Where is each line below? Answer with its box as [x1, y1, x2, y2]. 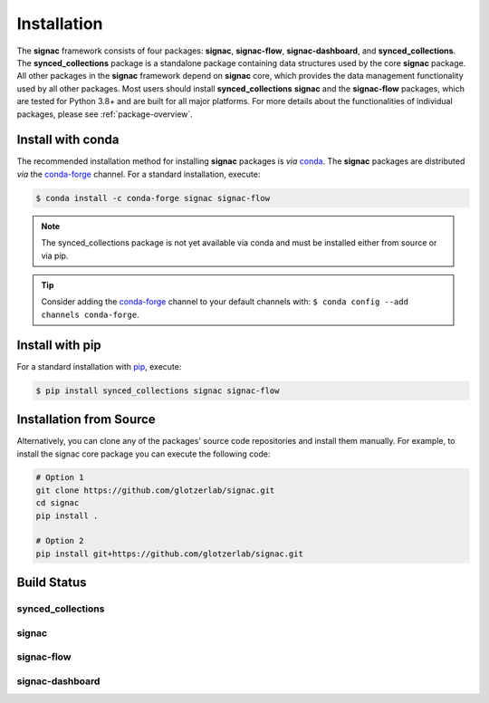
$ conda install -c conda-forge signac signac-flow [35, 193, 271, 203]
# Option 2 [35, 535, 84, 546]
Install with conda [16, 132, 120, 148]
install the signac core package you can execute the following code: [16, 448, 271, 459]
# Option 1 [35, 472, 84, 483]
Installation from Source [16, 412, 156, 428]
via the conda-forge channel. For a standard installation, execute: [16, 169, 261, 179]
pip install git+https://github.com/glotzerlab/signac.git [35, 548, 303, 559]
